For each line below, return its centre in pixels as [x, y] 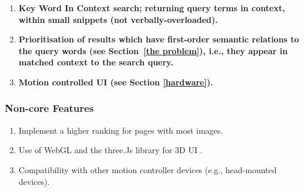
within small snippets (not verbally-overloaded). [118, 19]
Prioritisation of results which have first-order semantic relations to [159, 39]
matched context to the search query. [96, 62]
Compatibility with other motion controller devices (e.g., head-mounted [148, 169]
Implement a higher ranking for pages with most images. [121, 130]
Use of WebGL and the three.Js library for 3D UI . [110, 150]
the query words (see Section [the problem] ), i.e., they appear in [153, 50]
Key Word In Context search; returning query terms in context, [152, 8]
